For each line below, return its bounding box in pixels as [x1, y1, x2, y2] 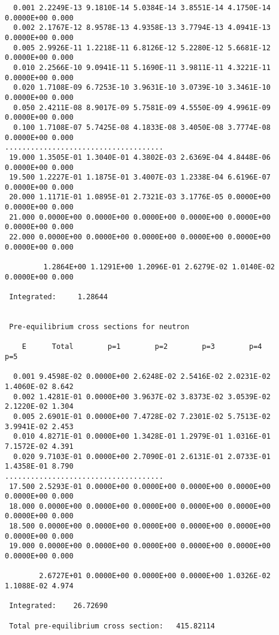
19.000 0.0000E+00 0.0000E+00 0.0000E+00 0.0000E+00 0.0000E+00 [9, 542, 271, 551]
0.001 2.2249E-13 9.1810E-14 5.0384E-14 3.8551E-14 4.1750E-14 [13, 4, 271, 12]
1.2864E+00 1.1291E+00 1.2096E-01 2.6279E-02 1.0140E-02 [43, 263, 275, 272]
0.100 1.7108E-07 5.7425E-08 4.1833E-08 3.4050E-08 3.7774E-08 [13, 123, 271, 132]
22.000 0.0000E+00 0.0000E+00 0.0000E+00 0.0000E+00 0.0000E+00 [9, 233, 271, 242]
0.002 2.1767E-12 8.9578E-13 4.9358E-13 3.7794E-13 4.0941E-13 [13, 23, 271, 32]
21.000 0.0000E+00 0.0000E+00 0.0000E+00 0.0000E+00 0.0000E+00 [9, 212, 271, 221]
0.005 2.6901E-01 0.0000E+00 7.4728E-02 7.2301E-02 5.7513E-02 [13, 412, 271, 421]
